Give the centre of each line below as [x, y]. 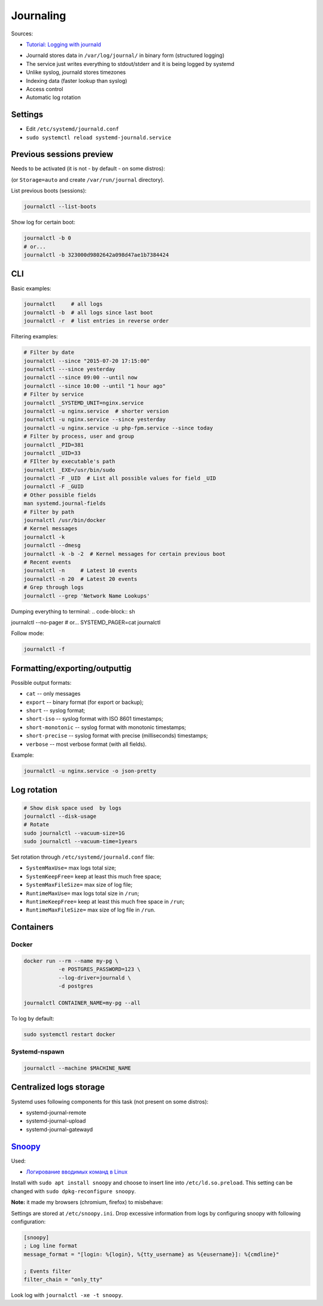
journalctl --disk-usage [60, 816]
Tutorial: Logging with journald [64, 44]
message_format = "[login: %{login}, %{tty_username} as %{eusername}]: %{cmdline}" [151, 1254]
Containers [32, 927]
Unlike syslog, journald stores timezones [76, 73]
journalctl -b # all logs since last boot [89, 312]
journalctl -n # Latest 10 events [80, 571]
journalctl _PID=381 [54, 445]
